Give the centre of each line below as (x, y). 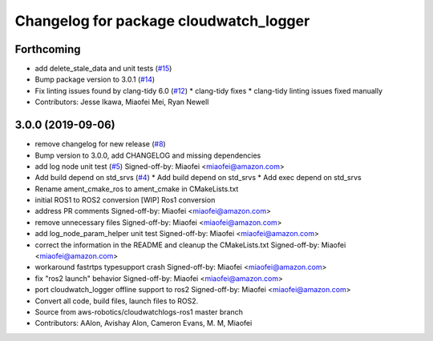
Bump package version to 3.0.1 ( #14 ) (95, 79)
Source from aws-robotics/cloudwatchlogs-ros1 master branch (139, 312)
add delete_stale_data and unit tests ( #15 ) (103, 69)
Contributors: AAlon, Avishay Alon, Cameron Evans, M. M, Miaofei (144, 323)
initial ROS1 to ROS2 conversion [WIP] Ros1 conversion (125, 200)
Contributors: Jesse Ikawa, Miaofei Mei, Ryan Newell (122, 102)
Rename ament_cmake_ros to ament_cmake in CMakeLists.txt (137, 189)
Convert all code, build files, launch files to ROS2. (117, 301)
